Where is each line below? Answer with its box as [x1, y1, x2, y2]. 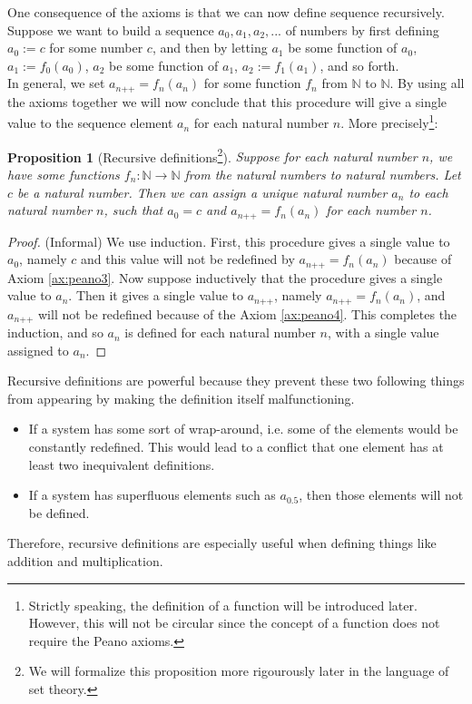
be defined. [28, 503, 90, 522]
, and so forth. [320, 55, 399, 74]
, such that [103, 200, 163, 220]
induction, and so [7, 323, 103, 342]
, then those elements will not [299, 485, 464, 504]
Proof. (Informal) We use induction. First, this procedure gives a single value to [7, 231, 450, 250]
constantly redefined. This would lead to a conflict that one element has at [28, 437, 444, 456]
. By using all [389, 73, 465, 93]
